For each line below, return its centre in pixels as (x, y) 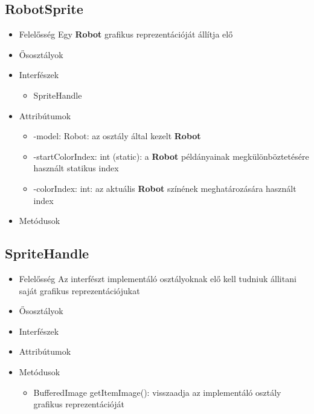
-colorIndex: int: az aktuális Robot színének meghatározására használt (165, 188)
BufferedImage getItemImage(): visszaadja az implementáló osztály (157, 392)
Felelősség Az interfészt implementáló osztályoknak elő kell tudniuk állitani (158, 278)
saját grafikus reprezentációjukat (79, 290)
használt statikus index (76, 168)
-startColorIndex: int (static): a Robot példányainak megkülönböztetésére (171, 156)
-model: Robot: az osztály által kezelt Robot (117, 136)
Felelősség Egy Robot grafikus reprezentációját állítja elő (126, 34)
